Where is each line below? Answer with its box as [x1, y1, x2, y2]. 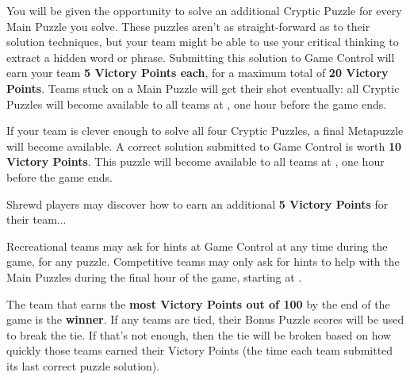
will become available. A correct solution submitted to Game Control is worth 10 [6, 137, 402, 154]
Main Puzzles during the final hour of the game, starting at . [6, 268, 302, 285]
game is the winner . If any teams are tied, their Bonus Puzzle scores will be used [6, 311, 404, 328]
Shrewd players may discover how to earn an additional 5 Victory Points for [6, 195, 389, 212]
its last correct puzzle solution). [6, 357, 160, 374]
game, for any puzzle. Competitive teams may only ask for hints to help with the [6, 253, 400, 270]
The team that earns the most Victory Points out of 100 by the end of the [6, 295, 390, 312]
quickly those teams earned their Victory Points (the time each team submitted [6, 342, 393, 359]
